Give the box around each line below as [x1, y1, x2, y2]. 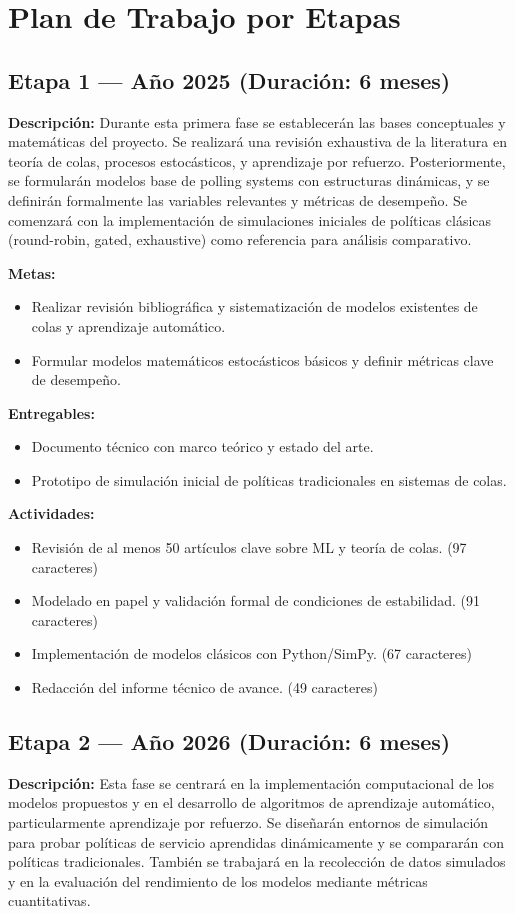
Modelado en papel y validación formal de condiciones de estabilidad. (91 [31, 590, 481, 611]
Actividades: [8, 503, 95, 524]
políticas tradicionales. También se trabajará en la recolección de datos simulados [8, 851, 506, 872]
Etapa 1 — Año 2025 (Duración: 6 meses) [8, 64, 451, 95]
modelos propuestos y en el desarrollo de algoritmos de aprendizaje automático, [8, 792, 495, 813]
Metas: [8, 262, 56, 283]
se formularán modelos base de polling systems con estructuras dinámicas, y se [8, 170, 490, 191]
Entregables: [8, 402, 95, 423]
